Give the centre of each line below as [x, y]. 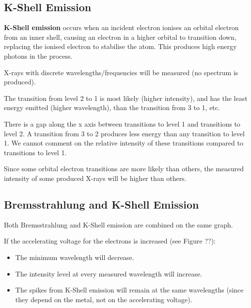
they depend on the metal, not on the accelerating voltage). [104, 299]
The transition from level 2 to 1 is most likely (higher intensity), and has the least [126, 98]
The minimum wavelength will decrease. [75, 257]
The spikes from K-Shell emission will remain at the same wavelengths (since [129, 290]
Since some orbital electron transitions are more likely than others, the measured [124, 169]
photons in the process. [38, 56]
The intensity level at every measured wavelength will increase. [109, 273]
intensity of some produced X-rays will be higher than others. [95, 178]
